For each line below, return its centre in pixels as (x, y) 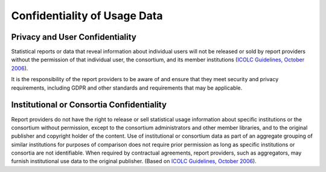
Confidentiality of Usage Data (87, 16)
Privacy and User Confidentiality (74, 37)
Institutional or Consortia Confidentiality (89, 105)
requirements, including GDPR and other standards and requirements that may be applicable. (127, 88)
